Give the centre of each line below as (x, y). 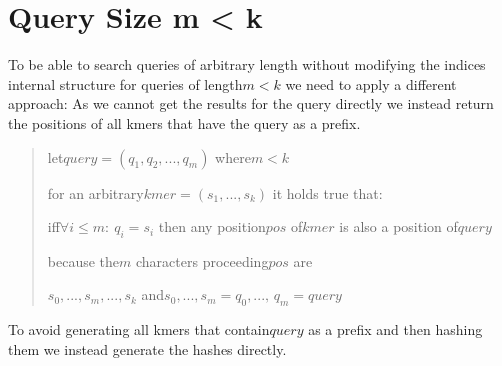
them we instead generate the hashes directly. (147, 348)
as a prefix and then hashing (395, 329)
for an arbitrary (95, 192)
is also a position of (398, 226)
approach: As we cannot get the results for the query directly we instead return (251, 103)
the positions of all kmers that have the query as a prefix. (184, 122)
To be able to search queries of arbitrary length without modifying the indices (247, 64)
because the (83, 260)
